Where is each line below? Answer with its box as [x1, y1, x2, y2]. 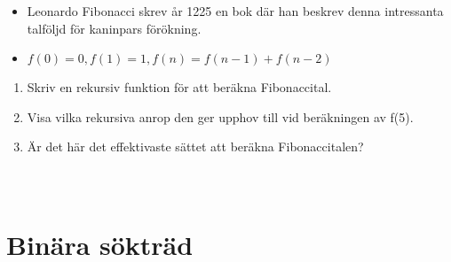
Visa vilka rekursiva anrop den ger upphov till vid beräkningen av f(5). [27, 107, 414, 126]
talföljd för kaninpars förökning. [27, 19, 202, 37]
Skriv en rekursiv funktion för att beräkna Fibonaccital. [27, 78, 332, 96]
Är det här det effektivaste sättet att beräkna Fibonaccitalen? [27, 137, 364, 156]
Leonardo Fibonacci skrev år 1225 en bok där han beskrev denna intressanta [27, 2, 444, 19]
